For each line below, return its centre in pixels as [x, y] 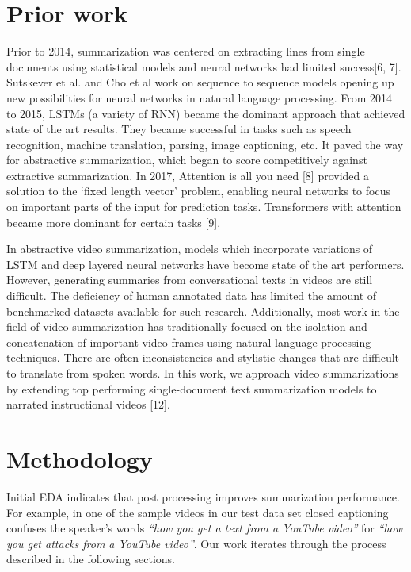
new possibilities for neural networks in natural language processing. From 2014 [200, 97]
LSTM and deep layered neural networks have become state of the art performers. [205, 264]
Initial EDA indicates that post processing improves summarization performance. [203, 496]
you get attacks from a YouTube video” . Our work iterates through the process [196, 543]
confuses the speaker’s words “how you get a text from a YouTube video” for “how [204, 528]
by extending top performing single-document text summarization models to [192, 388]
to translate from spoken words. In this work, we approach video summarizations [203, 373]
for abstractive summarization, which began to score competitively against [187, 160]
